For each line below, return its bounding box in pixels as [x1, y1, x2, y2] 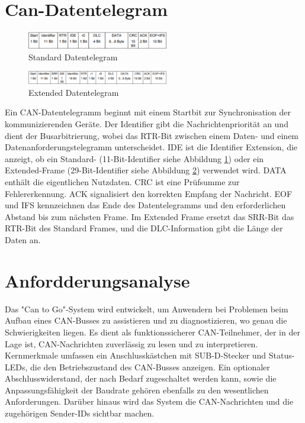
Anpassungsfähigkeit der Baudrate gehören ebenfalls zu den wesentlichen [5, 383, 269, 396]
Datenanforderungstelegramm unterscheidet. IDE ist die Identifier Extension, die [5, 141, 298, 153]
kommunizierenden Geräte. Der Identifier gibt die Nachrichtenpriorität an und [5, 118, 288, 130]
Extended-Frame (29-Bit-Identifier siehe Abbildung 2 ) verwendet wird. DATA [5, 164, 287, 176]
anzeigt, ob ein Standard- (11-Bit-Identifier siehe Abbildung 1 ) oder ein [5, 152, 264, 164]
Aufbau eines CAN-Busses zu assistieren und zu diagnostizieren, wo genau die [5, 314, 287, 327]
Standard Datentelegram [28, 50, 118, 63]
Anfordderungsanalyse [5, 268, 190, 292]
